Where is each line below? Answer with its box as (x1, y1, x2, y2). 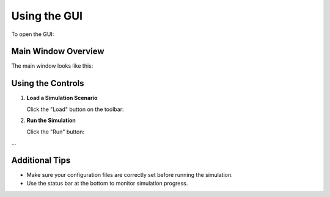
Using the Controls (11, 78, 84, 88)
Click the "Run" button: (26, 128, 85, 135)
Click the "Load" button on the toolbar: (26, 106, 124, 113)
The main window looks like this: (11, 62, 94, 70)
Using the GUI (11, 9, 82, 23)
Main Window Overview (11, 46, 105, 57)
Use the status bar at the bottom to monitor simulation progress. (26, 180, 188, 187)
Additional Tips (11, 155, 71, 165)
